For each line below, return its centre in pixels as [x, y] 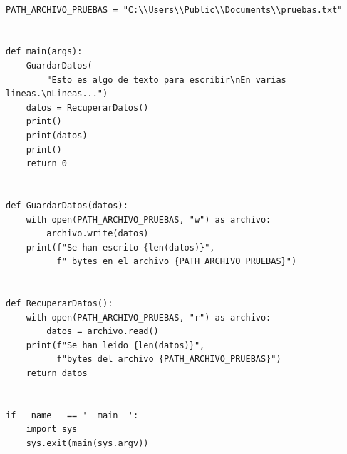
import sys [52, 429]
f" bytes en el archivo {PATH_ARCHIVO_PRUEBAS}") [177, 262]
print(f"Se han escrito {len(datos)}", [120, 247]
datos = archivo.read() [103, 332]
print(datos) [57, 135]
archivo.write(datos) [98, 234]
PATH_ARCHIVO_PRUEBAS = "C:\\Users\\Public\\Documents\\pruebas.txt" [174, 10]
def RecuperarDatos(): [59, 304]
